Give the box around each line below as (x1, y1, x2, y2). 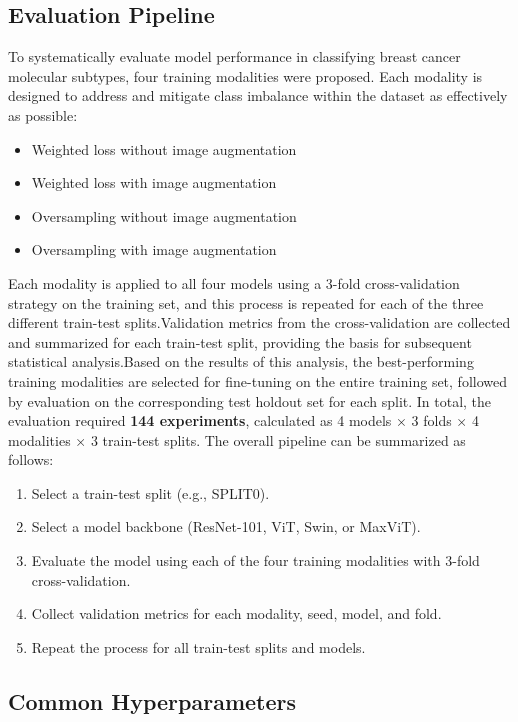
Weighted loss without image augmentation (31, 138, 297, 159)
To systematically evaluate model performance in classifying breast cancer (8, 46, 461, 67)
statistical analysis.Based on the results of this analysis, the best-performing (8, 351, 474, 372)
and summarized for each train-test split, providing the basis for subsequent (8, 331, 472, 352)
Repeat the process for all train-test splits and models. (31, 636, 366, 657)
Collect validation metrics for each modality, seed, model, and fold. (31, 603, 442, 624)
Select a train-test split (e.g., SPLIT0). (31, 482, 270, 503)
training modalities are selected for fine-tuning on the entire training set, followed (8, 370, 507, 391)
